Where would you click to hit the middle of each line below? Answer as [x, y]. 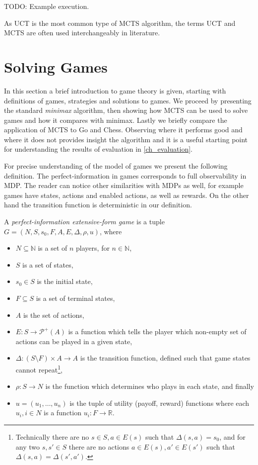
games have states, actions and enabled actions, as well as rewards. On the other [127, 195]
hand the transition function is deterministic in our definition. [98, 205]
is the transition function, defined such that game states [165, 358]
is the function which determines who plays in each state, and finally [150, 386]
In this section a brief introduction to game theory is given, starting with [115, 90]
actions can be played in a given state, [74, 341]
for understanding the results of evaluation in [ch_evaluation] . [98, 149]
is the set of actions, [54, 315]
